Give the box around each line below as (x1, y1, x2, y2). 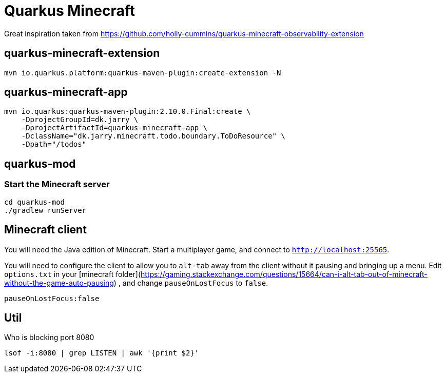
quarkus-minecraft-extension (4, 47, 160, 60)
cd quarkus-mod (4, 197, 65, 206)
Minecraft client (4, 223, 87, 236)
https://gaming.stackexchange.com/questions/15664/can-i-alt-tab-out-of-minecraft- (141, 269, 428, 279)
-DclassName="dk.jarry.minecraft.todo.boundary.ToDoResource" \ (21, 132, 285, 141)
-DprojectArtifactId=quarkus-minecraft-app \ (21, 124, 208, 132)
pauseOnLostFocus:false (4, 294, 100, 303)
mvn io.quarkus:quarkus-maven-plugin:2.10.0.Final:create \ (4, 107, 251, 116)
